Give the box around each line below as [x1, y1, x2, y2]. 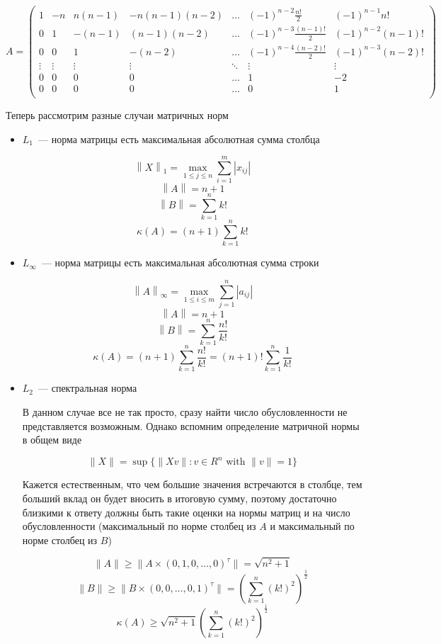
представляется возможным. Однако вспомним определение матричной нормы [22, 418, 360, 433]
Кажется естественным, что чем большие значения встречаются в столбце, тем [22, 477, 362, 492]
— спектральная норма [38, 380, 137, 395]
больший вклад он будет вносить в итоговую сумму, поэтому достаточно [22, 490, 337, 505]
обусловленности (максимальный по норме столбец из [22, 519, 256, 533]
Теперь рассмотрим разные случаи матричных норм [6, 107, 229, 122]
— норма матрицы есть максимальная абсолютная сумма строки [41, 255, 319, 270]
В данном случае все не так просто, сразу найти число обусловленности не [22, 405, 348, 419]
